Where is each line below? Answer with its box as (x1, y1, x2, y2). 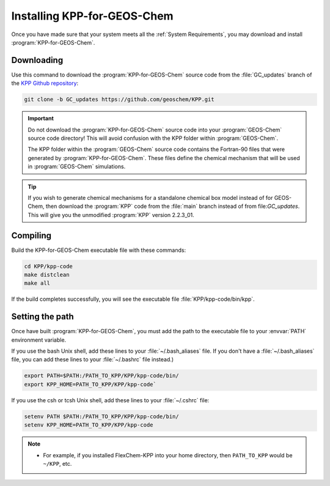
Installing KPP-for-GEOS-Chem (11, 9, 174, 23)
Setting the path (11, 312, 75, 322)
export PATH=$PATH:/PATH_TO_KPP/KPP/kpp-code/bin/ (24, 372, 180, 379)
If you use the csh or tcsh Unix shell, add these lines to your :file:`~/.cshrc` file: (11, 396, 210, 403)
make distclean (24, 271, 70, 278)
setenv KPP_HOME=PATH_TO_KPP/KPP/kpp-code (24, 422, 153, 429)
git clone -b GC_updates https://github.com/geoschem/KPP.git (24, 96, 215, 103)
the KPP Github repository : (11, 79, 79, 87)
